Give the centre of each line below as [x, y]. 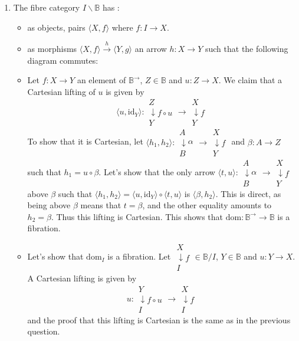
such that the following [247, 48]
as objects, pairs [56, 27]
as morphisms [52, 48]
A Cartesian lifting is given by [82, 278]
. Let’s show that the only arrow [157, 171]
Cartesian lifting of [61, 91]
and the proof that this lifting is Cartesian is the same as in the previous [159, 319]
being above [49, 205]
